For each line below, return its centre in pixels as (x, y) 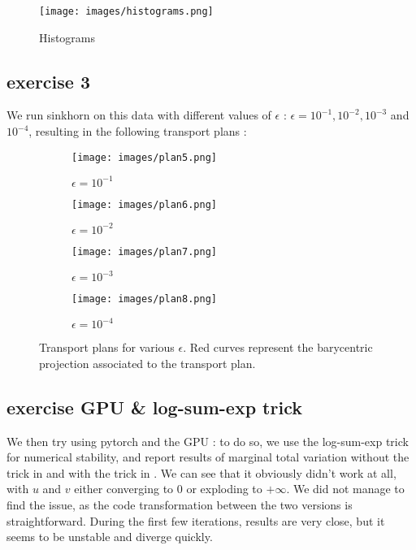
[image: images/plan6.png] (144, 204)
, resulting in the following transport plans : (138, 131)
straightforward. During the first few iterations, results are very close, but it (196, 520)
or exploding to (224, 489)
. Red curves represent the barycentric (278, 347)
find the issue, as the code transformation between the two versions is (180, 505)
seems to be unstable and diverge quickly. (110, 537)
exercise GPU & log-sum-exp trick (154, 407)
